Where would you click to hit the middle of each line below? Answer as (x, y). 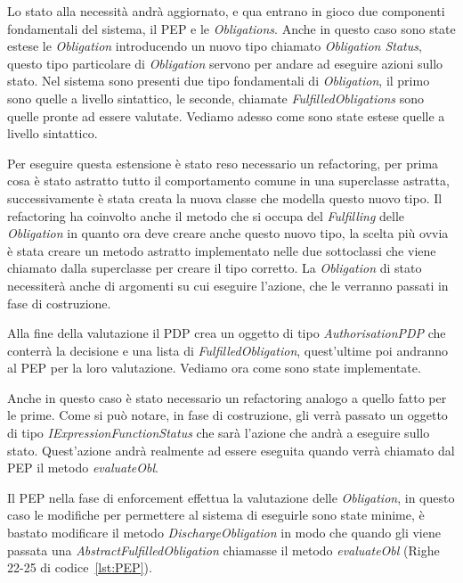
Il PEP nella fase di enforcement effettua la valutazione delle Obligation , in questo (231, 497)
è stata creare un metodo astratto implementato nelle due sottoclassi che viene (222, 250)
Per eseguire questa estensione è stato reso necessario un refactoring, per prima (223, 163)
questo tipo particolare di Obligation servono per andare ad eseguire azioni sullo (225, 63)
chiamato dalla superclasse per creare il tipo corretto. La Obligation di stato (215, 268)
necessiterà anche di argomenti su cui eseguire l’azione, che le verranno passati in (228, 285)
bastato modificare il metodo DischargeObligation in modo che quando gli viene (224, 533)
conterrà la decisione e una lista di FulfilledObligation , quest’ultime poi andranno (228, 350)
